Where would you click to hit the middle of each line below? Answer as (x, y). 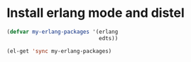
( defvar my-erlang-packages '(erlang (62, 32)
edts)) (108, 38)
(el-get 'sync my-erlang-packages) (59, 51)
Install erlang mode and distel (96, 13)
